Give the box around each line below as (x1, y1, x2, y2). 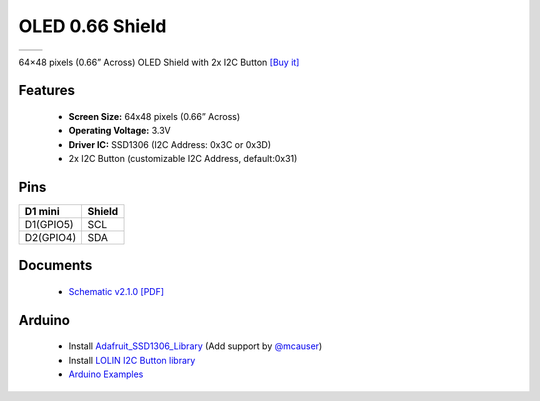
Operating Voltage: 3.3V (68, 125, 171, 137)
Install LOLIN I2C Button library (68, 354, 196, 366)
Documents (18, 257, 93, 274)
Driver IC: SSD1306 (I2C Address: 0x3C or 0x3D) (68, 138, 272, 150)
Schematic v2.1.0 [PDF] (68, 286, 165, 298)
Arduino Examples (68, 368, 144, 380)
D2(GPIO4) (24, 231, 77, 245)
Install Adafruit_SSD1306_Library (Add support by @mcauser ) (68, 340, 323, 352)
